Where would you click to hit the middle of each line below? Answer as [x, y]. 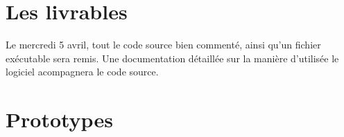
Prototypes [59, 119]
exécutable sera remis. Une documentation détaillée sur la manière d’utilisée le [172, 58]
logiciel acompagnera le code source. [82, 72]
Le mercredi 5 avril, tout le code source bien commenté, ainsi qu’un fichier [163, 45]
